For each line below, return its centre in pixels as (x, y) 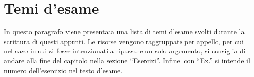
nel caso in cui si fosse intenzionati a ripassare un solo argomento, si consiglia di (125, 51)
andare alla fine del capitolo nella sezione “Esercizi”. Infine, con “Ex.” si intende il (127, 60)
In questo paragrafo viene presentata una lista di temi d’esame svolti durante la (124, 32)
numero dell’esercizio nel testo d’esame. (63, 70)
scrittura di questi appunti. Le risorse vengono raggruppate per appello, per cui (124, 41)
